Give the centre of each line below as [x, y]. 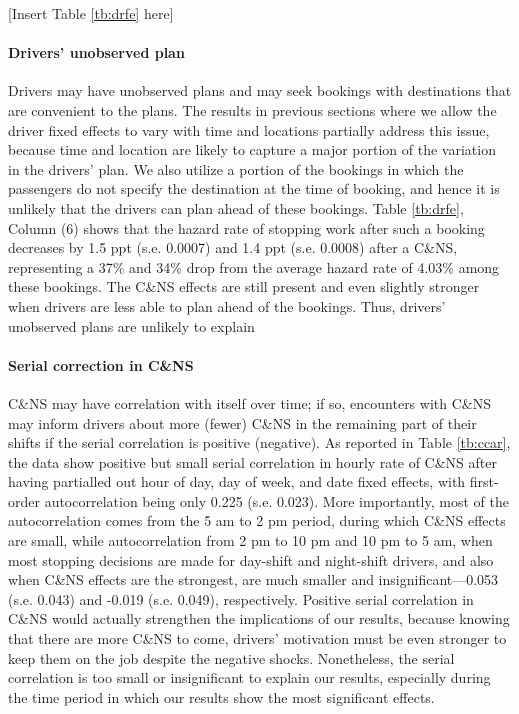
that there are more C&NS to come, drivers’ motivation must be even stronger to [257, 638]
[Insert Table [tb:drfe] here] [91, 13]
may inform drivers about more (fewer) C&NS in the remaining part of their [242, 422]
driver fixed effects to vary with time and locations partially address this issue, [249, 129]
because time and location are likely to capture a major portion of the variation [252, 149]
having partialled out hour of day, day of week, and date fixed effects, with [237, 481]
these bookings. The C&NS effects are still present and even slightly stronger [244, 286]
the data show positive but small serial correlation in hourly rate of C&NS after [253, 461]
